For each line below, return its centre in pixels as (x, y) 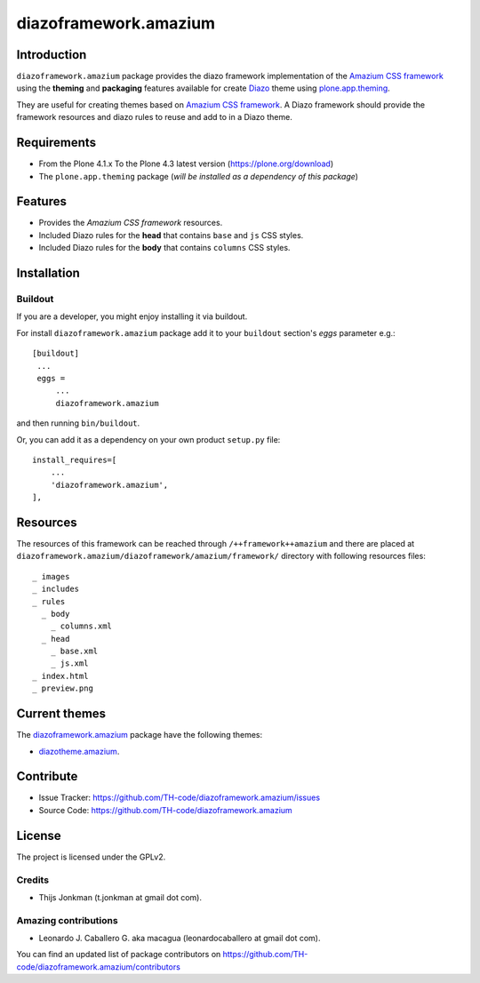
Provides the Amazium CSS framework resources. (131, 223)
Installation (48, 273)
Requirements (56, 143)
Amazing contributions (68, 920)
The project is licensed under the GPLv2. (91, 857)
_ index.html (60, 676)
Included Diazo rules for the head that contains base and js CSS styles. (171, 235)
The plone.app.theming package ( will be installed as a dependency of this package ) (199, 176)
